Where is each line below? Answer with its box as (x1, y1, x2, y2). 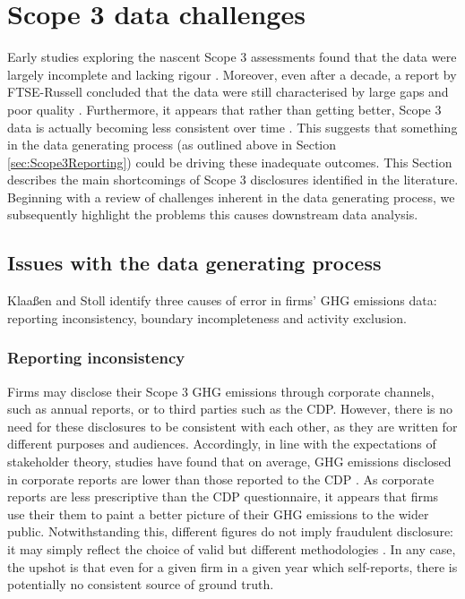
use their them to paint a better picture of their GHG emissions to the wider (7, 504, 429, 523)
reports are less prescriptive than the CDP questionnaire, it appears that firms (7, 487, 439, 506)
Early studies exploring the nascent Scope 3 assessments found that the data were (7, 47, 457, 66)
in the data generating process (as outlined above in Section (7, 135, 337, 154)
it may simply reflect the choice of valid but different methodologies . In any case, (7, 540, 456, 559)
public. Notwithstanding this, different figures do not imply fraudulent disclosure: (7, 522, 454, 541)
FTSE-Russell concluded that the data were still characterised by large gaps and (7, 82, 449, 101)
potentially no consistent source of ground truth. (7, 575, 274, 594)
